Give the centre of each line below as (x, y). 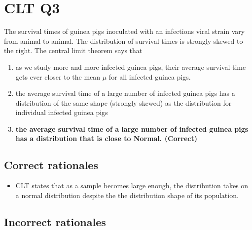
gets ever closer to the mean (58, 76)
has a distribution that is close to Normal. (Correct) (106, 138)
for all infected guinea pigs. (150, 76)
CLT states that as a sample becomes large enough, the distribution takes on (132, 186)
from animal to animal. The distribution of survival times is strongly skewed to (124, 41)
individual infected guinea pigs (62, 112)
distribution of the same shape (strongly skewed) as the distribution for (124, 102)
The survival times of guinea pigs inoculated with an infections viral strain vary (125, 31)
